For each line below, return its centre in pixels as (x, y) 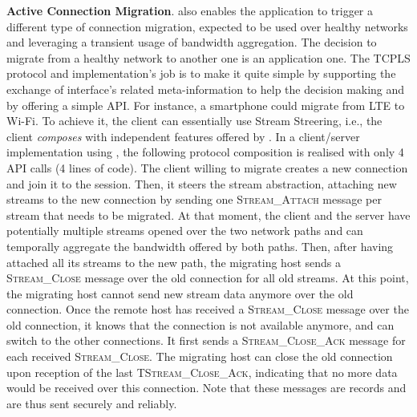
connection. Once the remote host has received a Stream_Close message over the (208, 309)
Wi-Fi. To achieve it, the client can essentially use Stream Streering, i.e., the (194, 121)
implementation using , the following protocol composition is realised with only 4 (205, 152)
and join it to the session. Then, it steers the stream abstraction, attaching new (202, 183)
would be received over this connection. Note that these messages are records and (206, 388)
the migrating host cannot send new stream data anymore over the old (180, 293)
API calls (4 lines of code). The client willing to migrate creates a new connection (207, 167)
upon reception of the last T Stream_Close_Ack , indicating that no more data (202, 372)
